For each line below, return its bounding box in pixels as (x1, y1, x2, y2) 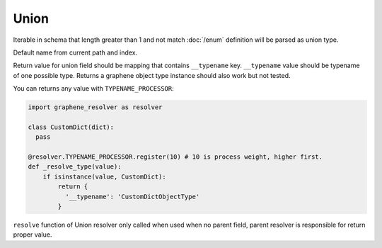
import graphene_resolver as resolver (28, 103, 163, 111)
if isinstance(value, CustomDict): (42, 172, 166, 181)
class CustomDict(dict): (28, 123, 115, 131)
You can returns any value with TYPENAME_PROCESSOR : (13, 84, 174, 93)
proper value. (13, 230, 52, 239)
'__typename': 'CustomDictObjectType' (64, 192, 200, 201)
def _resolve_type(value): (28, 163, 122, 171)
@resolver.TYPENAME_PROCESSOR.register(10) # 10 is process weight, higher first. (28, 153, 323, 161)
